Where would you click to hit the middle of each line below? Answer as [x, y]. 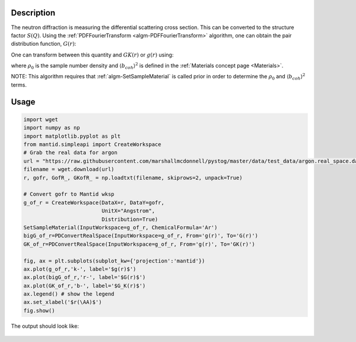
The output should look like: [45, 326]
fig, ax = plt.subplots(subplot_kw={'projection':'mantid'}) [114, 261]
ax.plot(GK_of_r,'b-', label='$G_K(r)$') [85, 286]
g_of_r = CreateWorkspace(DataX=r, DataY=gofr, [94, 202]
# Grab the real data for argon [71, 153]
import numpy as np [52, 128]
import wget [41, 119]
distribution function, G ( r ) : [44, 44]
